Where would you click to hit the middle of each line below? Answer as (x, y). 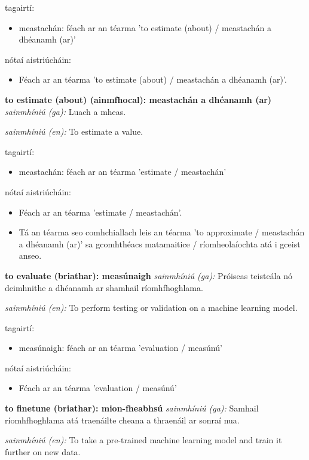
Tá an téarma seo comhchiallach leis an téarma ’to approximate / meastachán (162, 232)
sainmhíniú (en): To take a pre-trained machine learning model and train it (143, 440)
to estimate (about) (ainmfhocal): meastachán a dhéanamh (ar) (138, 99)
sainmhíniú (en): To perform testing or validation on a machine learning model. (151, 308)
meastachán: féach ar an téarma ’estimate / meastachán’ (123, 172)
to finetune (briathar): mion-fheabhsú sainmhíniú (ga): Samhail (132, 408)
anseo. (30, 255)
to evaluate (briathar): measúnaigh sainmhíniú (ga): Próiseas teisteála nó (149, 275)
